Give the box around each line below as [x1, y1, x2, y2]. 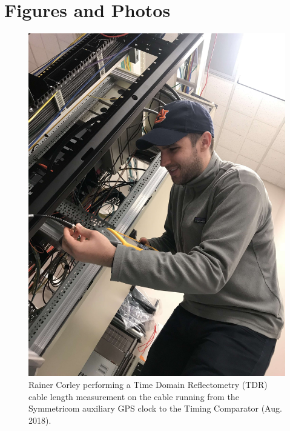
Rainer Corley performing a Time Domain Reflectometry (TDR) [28, 378, 268, 391]
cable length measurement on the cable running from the [28, 390, 239, 403]
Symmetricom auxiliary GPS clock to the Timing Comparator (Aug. [28, 402, 282, 415]
